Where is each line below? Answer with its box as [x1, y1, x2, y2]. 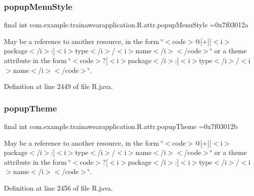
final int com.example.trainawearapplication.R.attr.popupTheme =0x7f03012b [4, 121, 238, 131]
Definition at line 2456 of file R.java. [4, 182, 113, 193]
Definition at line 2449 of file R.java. [4, 81, 113, 91]
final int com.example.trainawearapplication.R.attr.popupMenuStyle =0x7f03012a [4, 20, 249, 30]
